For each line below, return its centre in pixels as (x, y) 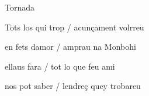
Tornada (20, 7)
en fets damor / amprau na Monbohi (70, 47)
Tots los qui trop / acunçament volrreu (74, 27)
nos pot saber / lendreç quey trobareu (73, 86)
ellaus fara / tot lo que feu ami (60, 66)
